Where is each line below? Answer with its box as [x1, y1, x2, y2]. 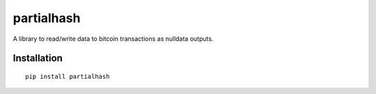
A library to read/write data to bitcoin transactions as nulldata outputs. [13, 35, 214, 43]
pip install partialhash [25, 73, 110, 80]
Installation [13, 53, 63, 64]
